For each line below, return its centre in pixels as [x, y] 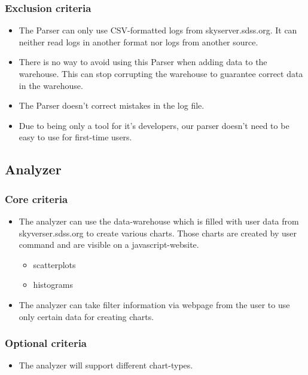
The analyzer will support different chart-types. [106, 365]
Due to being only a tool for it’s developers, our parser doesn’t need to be [154, 125]
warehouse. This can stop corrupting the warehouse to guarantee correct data [161, 73]
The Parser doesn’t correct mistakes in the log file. [112, 105]
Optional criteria [46, 343]
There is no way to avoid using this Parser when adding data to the [143, 62]
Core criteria [36, 199]
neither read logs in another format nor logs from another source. [138, 42]
